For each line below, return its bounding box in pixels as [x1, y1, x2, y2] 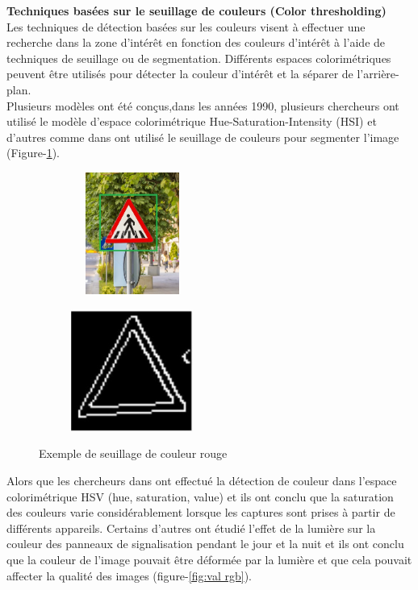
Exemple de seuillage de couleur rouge [39, 445, 228, 462]
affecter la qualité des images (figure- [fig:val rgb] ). [6, 567, 252, 584]
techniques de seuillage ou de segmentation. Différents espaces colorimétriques [6, 49, 391, 66]
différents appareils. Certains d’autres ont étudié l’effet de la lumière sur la [6, 519, 376, 536]
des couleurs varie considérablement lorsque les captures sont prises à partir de [6, 504, 395, 521]
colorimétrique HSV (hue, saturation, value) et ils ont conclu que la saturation [6, 488, 394, 505]
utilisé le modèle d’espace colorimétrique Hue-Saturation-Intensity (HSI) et [6, 113, 377, 130]
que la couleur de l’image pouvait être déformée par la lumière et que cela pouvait [6, 551, 412, 568]
